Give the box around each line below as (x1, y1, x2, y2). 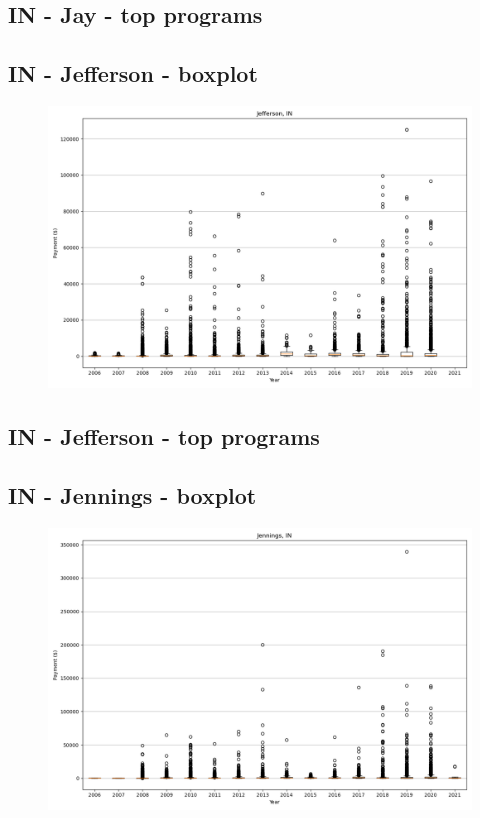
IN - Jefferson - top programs (8, 421, 320, 452)
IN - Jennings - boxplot (8, 480, 257, 511)
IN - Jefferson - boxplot (8, 58, 258, 89)
